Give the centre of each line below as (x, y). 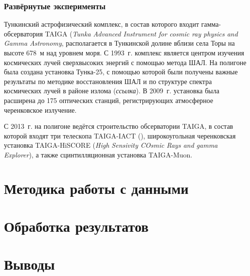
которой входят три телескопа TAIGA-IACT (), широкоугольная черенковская (120, 135)
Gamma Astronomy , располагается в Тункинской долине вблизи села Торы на (119, 43)
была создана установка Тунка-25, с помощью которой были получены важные (121, 72)
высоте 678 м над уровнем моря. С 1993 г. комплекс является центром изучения (124, 52)
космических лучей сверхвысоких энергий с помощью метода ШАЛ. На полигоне (125, 62)
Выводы (29, 264)
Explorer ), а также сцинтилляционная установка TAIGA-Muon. (98, 154)
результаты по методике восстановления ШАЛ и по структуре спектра (108, 81)
